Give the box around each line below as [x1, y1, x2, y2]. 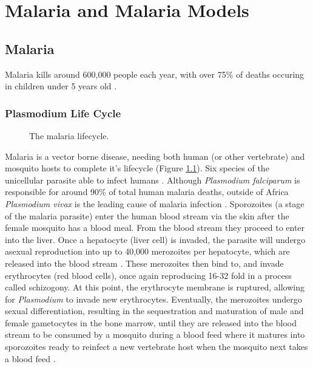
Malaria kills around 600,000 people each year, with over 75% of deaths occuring [5, 67, 305, 80]
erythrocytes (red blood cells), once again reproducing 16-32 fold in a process [5, 269, 292, 281]
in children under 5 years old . [5, 80, 117, 92]
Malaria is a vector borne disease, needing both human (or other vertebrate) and [5, 149, 305, 162]
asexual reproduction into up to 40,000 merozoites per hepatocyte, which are [5, 245, 290, 258]
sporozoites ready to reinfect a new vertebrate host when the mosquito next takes [5, 340, 308, 353]
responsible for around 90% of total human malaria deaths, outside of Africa [5, 185, 289, 198]
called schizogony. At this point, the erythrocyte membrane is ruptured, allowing [5, 281, 305, 293]
